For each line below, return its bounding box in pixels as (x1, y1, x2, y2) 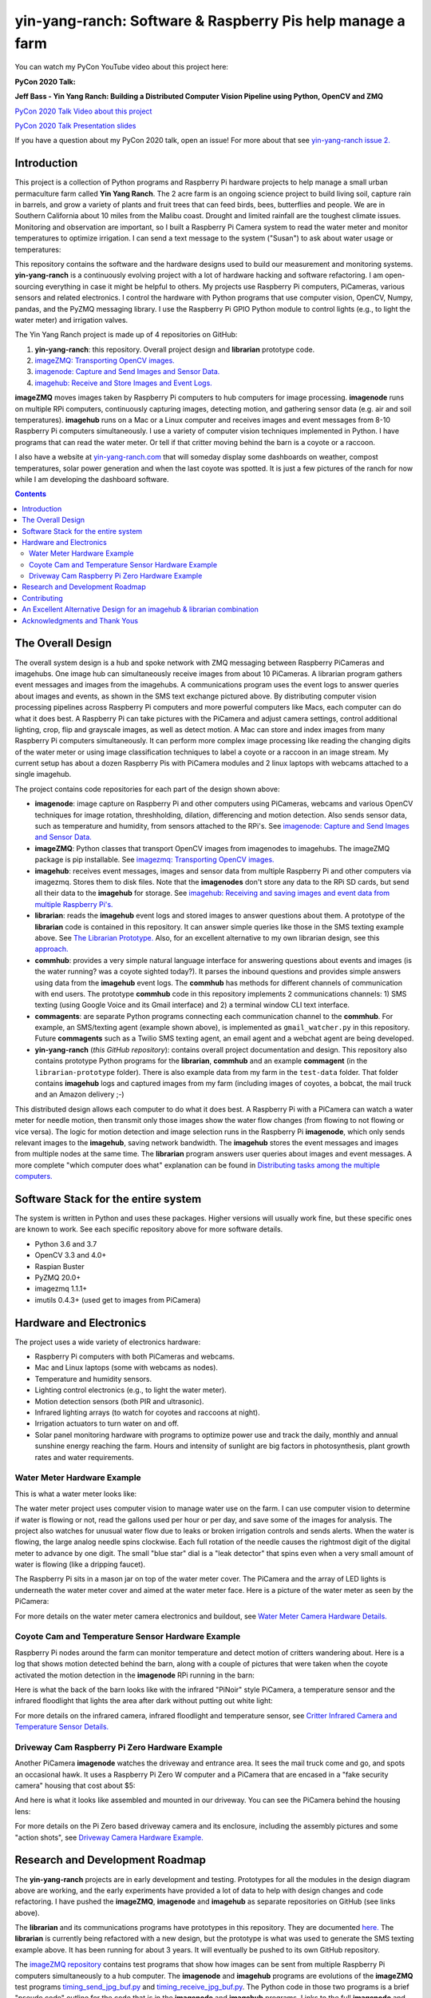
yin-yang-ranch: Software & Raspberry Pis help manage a (14, 12, 406, 30)
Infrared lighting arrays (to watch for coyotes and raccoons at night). (34, 1407, 260, 1418)
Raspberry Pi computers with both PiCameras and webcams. (34, 1351, 235, 1362)
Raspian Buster (34, 1261, 85, 1271)
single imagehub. (14, 770, 72, 779)
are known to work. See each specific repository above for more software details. (14, 1224, 283, 1234)
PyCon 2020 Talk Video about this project (14, 106, 152, 116)
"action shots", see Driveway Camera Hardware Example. (14, 1833, 204, 1842)
